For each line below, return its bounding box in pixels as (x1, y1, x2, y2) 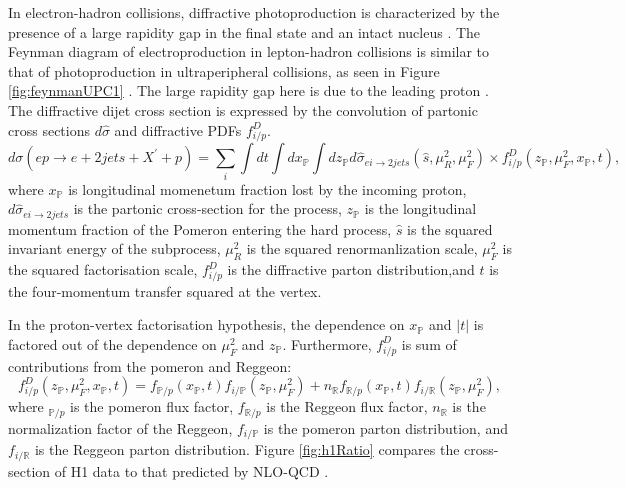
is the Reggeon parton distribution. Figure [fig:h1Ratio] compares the (34, 439, 460, 460)
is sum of (401, 333, 457, 354)
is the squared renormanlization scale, (246, 238, 478, 259)
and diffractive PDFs (114, 119, 242, 140)
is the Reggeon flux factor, (266, 396, 428, 417)
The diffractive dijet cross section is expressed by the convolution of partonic (8, 99, 478, 120)
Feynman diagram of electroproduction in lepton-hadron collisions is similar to (8, 41, 490, 62)
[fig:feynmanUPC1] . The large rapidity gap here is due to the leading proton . (8, 80, 489, 101)
